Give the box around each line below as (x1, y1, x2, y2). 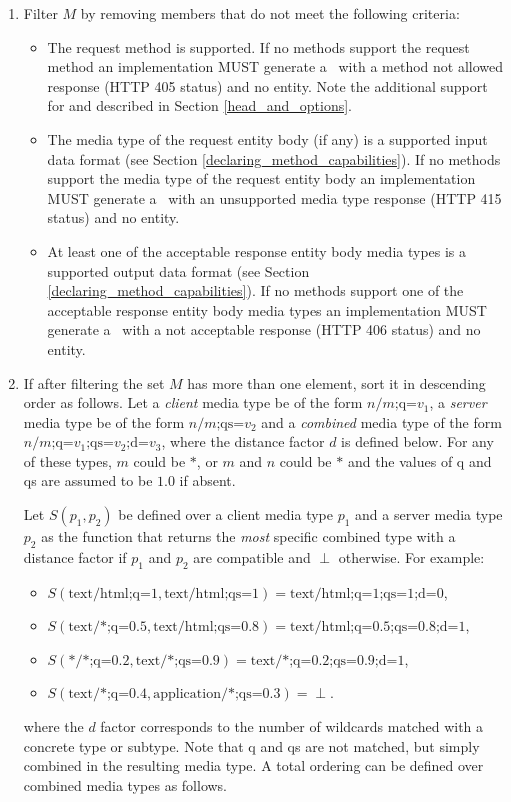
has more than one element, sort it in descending (187, 372, 486, 393)
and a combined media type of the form (261, 411, 502, 432)
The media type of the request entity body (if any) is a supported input (47, 128, 488, 149)
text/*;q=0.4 (68, 687, 147, 702)
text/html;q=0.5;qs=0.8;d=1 (290, 620, 466, 635)
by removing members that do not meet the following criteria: (80, 3, 460, 23)
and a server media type (355, 504, 503, 525)
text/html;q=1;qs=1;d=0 (290, 586, 444, 601)
